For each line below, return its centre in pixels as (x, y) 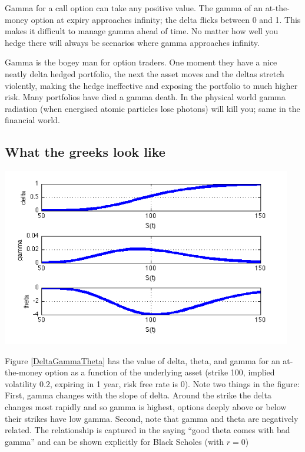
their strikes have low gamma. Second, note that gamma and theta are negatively (152, 418)
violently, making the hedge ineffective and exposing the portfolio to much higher (151, 85)
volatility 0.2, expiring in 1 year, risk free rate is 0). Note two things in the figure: (152, 383)
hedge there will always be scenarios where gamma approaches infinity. (132, 42)
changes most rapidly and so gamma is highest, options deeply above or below (146, 407)
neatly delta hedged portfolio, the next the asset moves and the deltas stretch (145, 73)
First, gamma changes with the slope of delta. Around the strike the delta (138, 395)
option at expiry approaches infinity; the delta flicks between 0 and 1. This (166, 19)
